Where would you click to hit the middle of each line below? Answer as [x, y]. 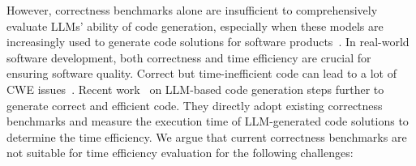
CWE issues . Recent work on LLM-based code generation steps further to [195, 89]
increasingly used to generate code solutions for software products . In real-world [208, 42]
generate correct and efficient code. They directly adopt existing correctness [195, 105]
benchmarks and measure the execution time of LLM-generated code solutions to [208, 121]
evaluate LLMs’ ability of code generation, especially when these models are [195, 26]
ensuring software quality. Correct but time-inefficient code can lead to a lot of [202, 73]
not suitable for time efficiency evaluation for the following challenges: [180, 153]
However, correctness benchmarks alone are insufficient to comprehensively [192, 10]
